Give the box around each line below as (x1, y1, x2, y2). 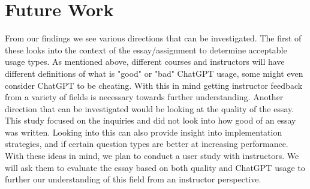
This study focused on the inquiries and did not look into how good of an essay (5, 114, 296, 127)
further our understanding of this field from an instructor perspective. (5, 173, 261, 185)
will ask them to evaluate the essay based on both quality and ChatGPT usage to (5, 161, 305, 173)
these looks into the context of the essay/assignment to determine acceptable (5, 43, 287, 56)
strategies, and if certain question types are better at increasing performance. (5, 137, 288, 150)
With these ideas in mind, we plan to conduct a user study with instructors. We (5, 149, 299, 162)
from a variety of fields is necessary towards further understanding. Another (5, 91, 284, 103)
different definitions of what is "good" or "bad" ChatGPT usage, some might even (5, 67, 303, 79)
